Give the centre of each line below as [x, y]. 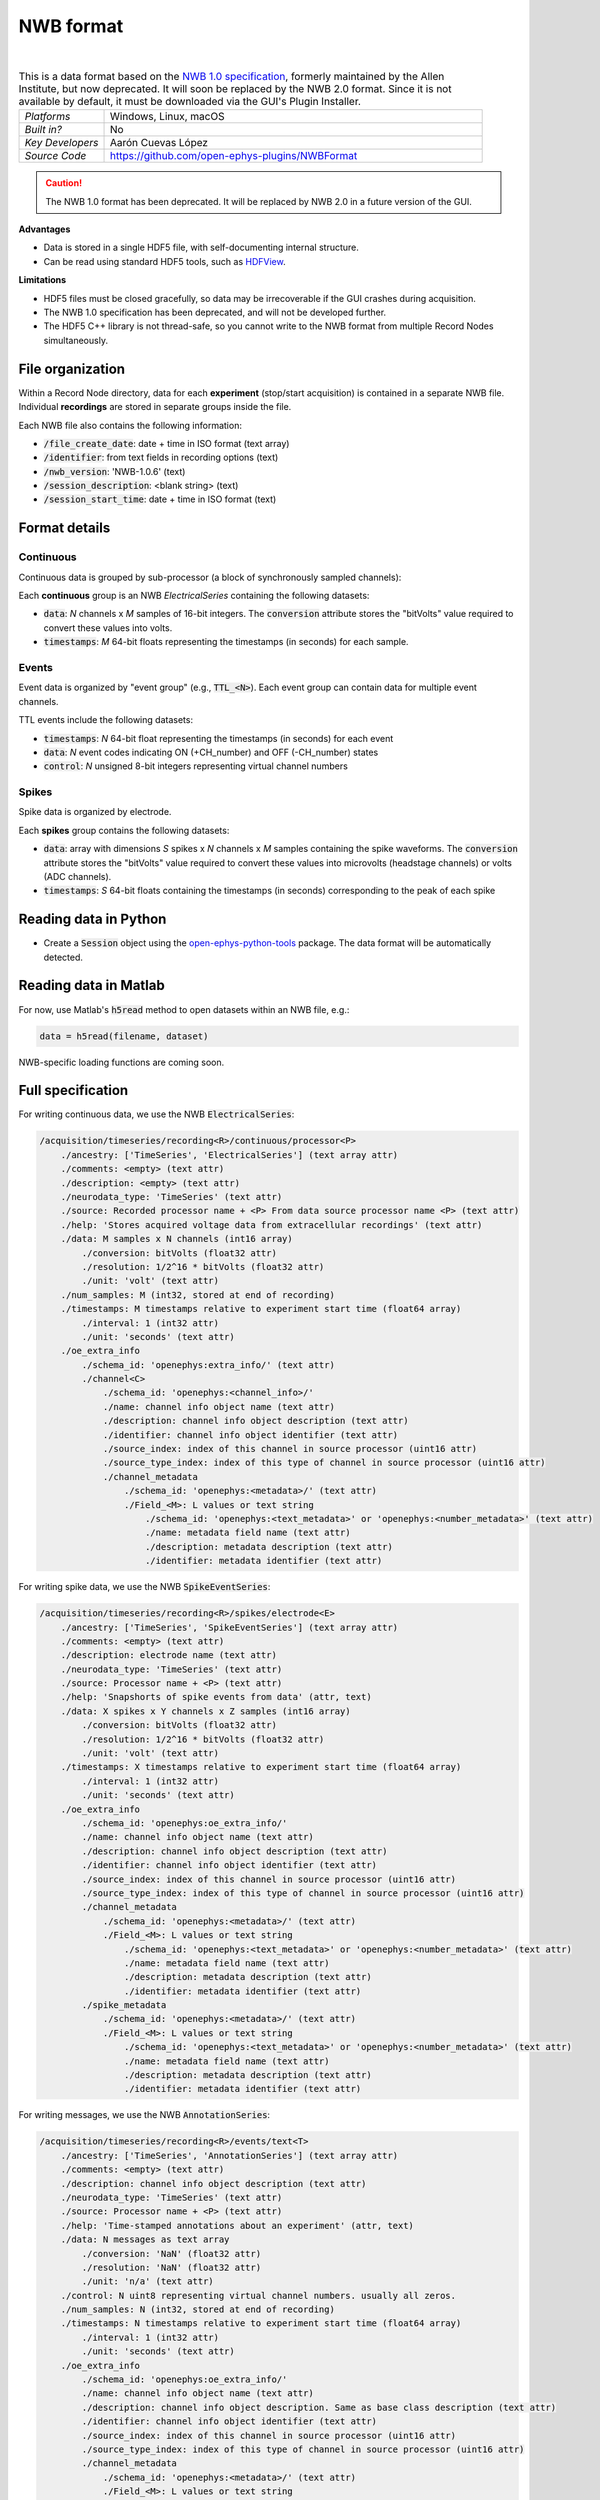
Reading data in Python [92, 919]
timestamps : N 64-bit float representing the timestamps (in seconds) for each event [218, 738]
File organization [71, 368]
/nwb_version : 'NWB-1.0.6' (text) [114, 471]
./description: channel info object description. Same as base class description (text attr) [319, 2407]
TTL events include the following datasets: [106, 720]
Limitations [42, 280]
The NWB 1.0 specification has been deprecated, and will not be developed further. [215, 312]
